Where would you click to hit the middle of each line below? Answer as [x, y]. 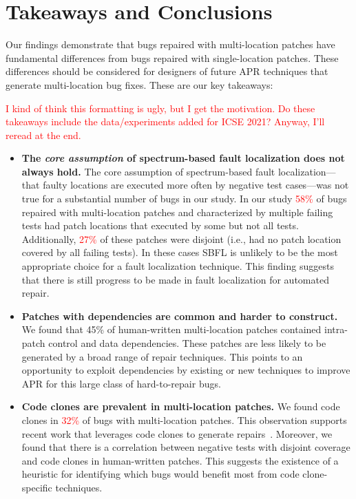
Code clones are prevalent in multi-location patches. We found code [181, 406]
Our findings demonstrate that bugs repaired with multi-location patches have [170, 44]
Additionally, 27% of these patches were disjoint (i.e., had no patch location [181, 238]
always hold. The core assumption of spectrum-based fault [148, 171]
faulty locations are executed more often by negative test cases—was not [196, 185]
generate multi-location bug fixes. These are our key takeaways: [139, 84]
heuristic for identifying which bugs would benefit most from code [160, 474]
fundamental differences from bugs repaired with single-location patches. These [172, 57]
